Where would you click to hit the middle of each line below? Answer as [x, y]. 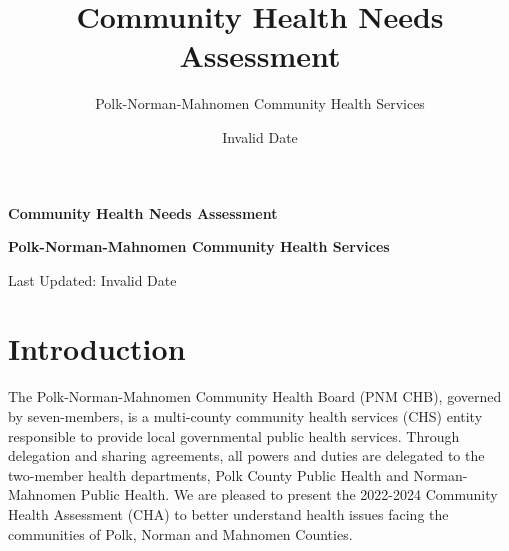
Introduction [97, 348]
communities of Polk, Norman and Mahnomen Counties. [180, 533]
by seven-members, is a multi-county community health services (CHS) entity [245, 416]
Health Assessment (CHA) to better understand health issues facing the [228, 513]
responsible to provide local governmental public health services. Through [234, 435]
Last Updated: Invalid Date [92, 279]
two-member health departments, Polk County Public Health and [208, 474]
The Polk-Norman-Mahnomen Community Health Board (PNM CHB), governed [255, 396]
